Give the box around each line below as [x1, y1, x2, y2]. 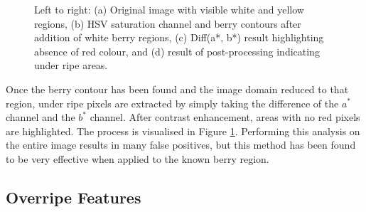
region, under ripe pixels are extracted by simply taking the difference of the [6, 95, 339, 110]
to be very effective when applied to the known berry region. [6, 151, 269, 166]
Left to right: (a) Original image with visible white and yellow [34, 2, 304, 16]
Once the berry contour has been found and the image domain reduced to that [6, 81, 349, 96]
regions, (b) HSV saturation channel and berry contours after [34, 16, 301, 31]
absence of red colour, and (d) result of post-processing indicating [34, 43, 320, 58]
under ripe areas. [34, 58, 108, 73]
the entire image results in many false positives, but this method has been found [6, 137, 356, 152]
